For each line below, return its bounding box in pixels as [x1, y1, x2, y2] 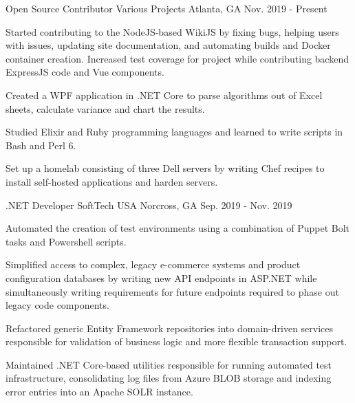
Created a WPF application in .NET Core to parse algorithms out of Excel [6, 87, 323, 102]
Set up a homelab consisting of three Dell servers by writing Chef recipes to [6, 161, 325, 175]
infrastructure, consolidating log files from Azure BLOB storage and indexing [6, 371, 332, 385]
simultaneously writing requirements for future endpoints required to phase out [6, 284, 339, 298]
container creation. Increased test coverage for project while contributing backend [6, 51, 349, 65]
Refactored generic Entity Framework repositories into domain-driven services [6, 320, 334, 335]
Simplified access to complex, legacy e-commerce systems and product [6, 257, 301, 272]
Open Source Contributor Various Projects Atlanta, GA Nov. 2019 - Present [6, 1, 327, 15]
